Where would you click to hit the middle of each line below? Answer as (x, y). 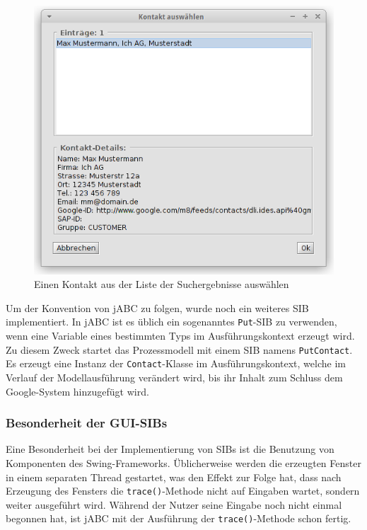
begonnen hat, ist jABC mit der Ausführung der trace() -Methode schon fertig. (179, 518)
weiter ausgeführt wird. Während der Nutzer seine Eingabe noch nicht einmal (174, 504)
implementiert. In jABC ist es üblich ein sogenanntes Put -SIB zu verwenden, (171, 322)
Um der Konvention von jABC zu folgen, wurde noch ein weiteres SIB (157, 307)
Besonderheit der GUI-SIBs (87, 423)
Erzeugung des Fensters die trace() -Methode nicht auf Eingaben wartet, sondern (183, 491)
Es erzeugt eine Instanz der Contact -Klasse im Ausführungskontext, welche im (176, 363)
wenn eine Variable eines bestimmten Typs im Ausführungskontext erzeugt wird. (180, 336)
